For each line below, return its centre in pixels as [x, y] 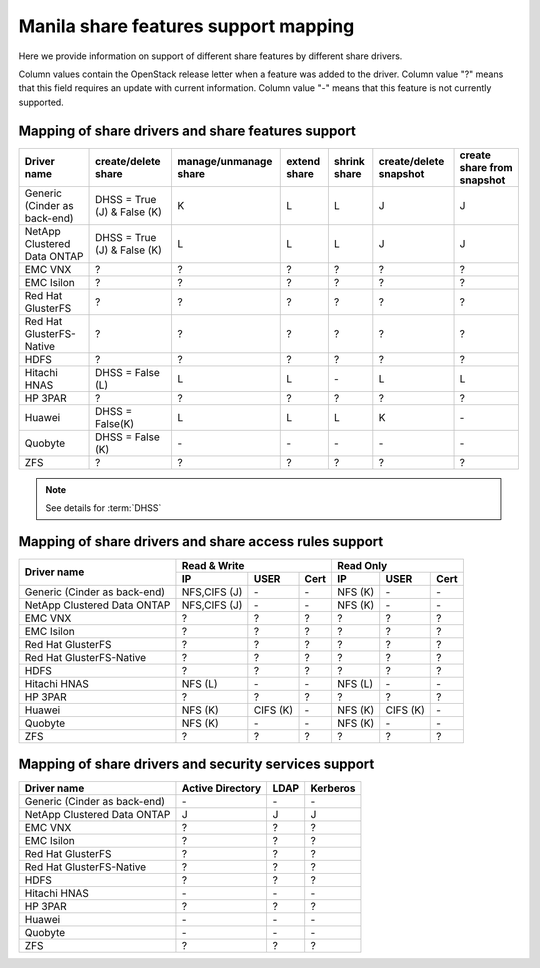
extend [303, 161]
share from [486, 167]
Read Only [362, 565]
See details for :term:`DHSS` [103, 508]
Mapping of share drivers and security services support [196, 764]
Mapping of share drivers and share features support [187, 130]
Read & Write [213, 565]
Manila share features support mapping [186, 26]
